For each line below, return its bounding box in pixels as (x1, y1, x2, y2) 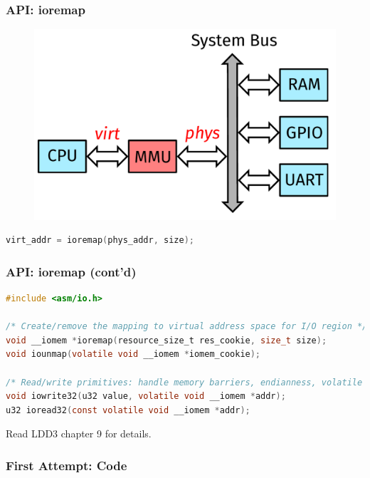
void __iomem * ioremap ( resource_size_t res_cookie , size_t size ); (6, 335, 327, 345)
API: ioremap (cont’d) (6, 262, 137, 280)
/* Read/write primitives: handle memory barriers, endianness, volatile (6, 377, 363, 388)
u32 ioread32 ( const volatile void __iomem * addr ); (6, 405, 250, 415)
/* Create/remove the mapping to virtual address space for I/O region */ (6, 321, 368, 332)
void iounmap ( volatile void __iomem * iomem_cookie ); (6, 349, 261, 360)
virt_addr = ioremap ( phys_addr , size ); (6, 235, 194, 246)
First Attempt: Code (6, 456, 127, 474)
